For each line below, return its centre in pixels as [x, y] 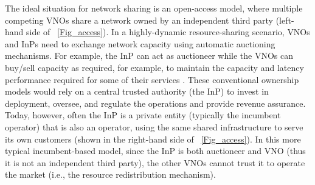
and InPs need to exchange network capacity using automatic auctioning [140, 43]
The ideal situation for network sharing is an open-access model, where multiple [154, 8]
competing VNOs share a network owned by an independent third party [139, 20]
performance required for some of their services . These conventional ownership [152, 79]
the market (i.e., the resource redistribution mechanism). [110, 174]
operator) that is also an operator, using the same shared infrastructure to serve [154, 126]
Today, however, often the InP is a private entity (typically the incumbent [143, 115]
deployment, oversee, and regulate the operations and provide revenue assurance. [155, 103]
